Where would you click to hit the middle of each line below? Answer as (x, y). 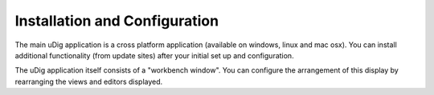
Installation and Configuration (117, 21)
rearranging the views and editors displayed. (89, 81)
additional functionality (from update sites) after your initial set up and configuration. (154, 55)
